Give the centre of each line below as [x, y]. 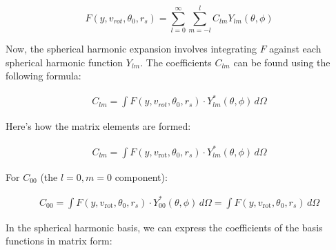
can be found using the [282, 62]
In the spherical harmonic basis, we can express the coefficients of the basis [164, 227]
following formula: [43, 76]
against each [295, 49]
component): [141, 176]
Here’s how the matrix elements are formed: [98, 126]
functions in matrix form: [59, 241]
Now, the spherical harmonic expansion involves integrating [131, 49]
